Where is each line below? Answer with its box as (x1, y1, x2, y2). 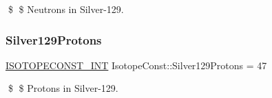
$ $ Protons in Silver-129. (8, 81, 118, 95)
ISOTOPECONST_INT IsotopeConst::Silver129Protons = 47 (6, 58, 267, 72)
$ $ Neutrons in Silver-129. (8, 2, 124, 16)
